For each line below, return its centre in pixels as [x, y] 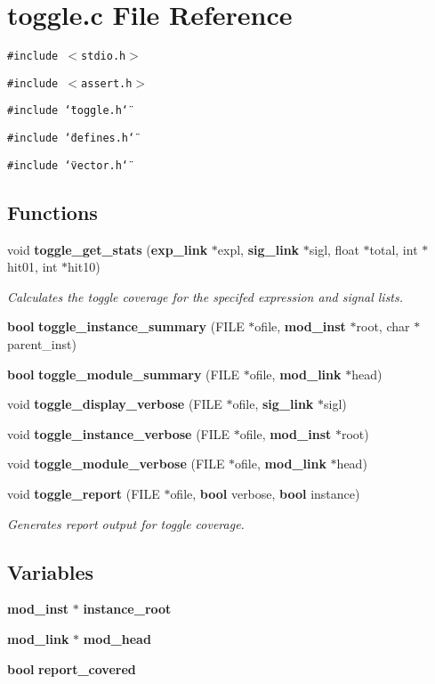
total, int [394, 249]
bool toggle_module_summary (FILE [124, 374]
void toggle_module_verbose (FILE [116, 464]
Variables [51, 571]
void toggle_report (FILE [84, 493]
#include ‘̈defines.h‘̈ [71, 138]
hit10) [84, 267]
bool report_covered [72, 668]
